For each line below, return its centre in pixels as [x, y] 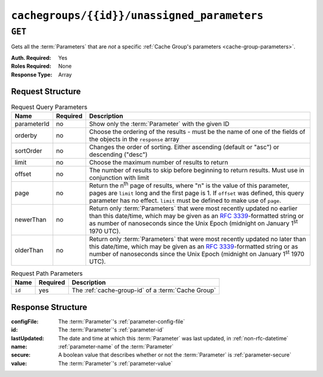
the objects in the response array [134, 139]
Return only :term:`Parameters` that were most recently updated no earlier [193, 208]
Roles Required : [31, 66]
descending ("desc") [118, 154]
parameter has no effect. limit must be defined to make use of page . [185, 200]
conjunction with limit [119, 178]
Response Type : [32, 74]
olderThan [29, 250]
